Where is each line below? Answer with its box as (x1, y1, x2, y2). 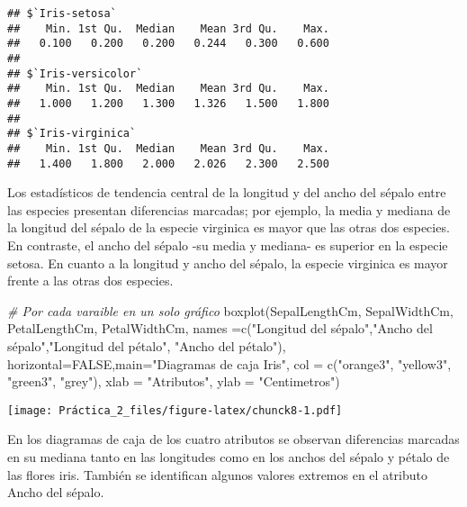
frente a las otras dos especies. (7, 271, 174, 290)
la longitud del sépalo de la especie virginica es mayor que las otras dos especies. (7, 218, 450, 237)
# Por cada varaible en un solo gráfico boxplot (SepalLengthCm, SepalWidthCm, (7, 301, 454, 320)
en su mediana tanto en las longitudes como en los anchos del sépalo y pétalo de (7, 448, 450, 466)
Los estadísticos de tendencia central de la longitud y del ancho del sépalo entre (7, 183, 446, 202)
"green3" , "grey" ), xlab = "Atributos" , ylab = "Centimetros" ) (7, 372, 340, 391)
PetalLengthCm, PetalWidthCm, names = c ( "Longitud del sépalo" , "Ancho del (7, 319, 433, 338)
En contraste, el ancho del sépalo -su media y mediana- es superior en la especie (7, 236, 448, 254)
